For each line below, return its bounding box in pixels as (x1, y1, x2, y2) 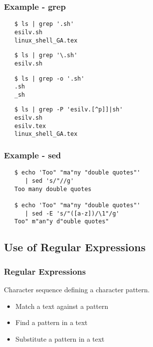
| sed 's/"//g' (24, 177, 74, 184)
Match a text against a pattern (15, 301, 109, 311)
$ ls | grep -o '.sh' (14, 75, 85, 82)
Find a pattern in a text (15, 317, 88, 327)
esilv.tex (14, 122, 46, 130)
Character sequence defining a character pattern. (4, 284, 150, 294)
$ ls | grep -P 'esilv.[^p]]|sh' (14, 106, 123, 113)
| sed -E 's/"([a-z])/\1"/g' (24, 210, 120, 217)
